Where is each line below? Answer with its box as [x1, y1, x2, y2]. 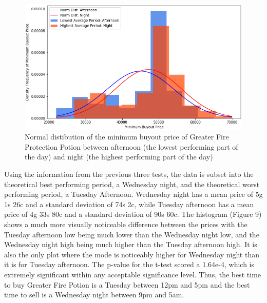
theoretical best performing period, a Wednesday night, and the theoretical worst [4, 178, 260, 189]
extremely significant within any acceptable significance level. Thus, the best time [4, 269, 261, 279]
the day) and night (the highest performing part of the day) [25, 151, 213, 162]
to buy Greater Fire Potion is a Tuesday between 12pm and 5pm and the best [4, 279, 250, 290]
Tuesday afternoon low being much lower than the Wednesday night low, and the [4, 229, 259, 239]
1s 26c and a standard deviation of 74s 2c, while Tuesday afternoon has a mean [4, 198, 254, 209]
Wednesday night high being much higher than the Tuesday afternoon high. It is [4, 239, 257, 250]
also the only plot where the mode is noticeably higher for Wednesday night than [4, 249, 259, 259]
